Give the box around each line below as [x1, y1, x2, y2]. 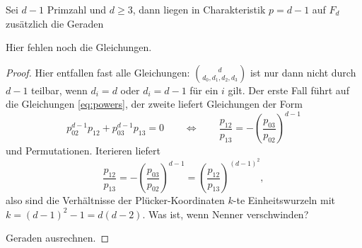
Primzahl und [47, 2, 107, 16]
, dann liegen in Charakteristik [132, 2, 266, 16]
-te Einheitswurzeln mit [233, 193, 336, 208]
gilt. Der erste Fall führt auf [228, 82, 349, 97]
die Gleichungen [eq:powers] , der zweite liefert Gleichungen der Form [6, 96, 303, 111]
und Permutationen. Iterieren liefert [6, 143, 160, 158]
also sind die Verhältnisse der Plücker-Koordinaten [6, 193, 225, 208]
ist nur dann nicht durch [250, 64, 356, 79]
